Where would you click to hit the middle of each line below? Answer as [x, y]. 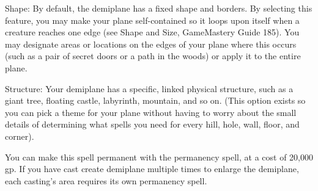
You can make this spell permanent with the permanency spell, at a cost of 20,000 [159, 157]
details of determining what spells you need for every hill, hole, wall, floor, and [152, 124]
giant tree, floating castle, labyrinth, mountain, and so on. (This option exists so [155, 100]
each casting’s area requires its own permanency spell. [106, 180]
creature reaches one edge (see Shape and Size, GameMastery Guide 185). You [152, 32]
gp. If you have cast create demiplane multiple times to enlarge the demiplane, [152, 169]
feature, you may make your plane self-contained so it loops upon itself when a [152, 20]
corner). [20, 136]
